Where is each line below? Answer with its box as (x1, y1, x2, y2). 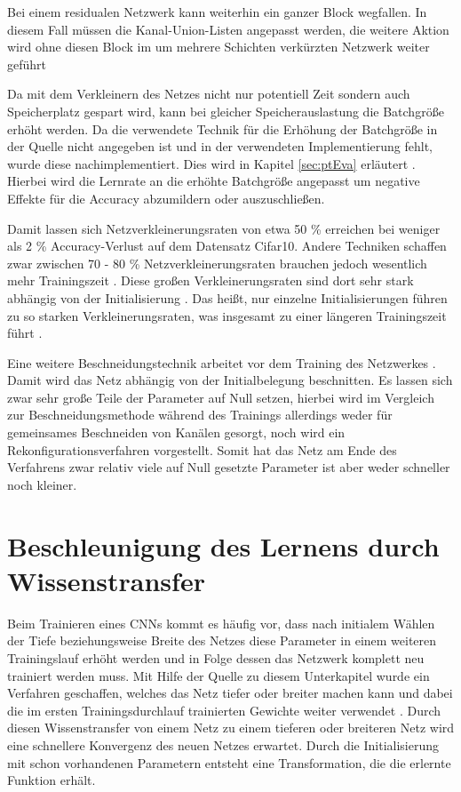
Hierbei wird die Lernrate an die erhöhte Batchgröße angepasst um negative (7, 172, 420, 190)
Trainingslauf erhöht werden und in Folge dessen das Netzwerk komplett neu (7, 648, 425, 667)
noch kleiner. (7, 475, 77, 493)
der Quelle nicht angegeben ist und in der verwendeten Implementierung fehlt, (7, 137, 433, 156)
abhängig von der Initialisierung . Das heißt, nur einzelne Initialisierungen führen (7, 288, 448, 307)
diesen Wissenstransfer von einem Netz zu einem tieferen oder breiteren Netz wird (7, 718, 455, 737)
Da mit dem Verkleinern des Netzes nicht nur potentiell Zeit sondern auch (7, 84, 410, 103)
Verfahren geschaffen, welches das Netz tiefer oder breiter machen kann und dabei (7, 684, 453, 702)
